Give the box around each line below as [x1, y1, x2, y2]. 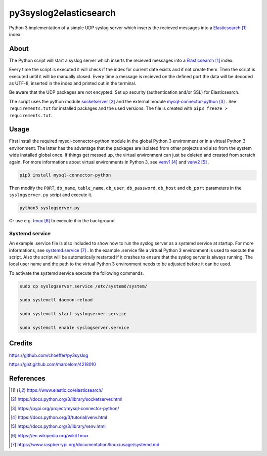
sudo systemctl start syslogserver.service [19, 311, 127, 317]
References [9, 374, 45, 382]
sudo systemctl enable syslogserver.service [19, 325, 130, 331]
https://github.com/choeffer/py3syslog [9, 352, 89, 358]
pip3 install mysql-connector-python [19, 172, 111, 178]
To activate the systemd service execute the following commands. [9, 270, 144, 276]
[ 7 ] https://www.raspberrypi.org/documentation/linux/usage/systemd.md [10, 442, 160, 448]
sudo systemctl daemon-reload [19, 297, 93, 303]
